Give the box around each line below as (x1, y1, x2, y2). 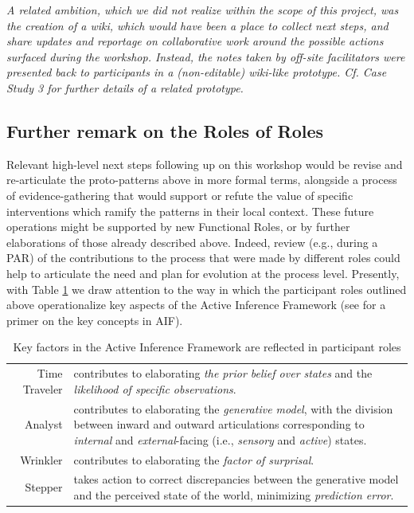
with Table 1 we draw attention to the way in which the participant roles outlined (6, 280, 407, 297)
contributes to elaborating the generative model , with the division (73, 400, 393, 417)
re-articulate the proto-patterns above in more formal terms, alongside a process (6, 171, 397, 188)
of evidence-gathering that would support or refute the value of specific (6, 186, 353, 203)
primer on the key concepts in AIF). (6, 311, 183, 328)
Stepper (25, 479, 63, 495)
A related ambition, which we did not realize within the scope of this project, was (6, 2, 399, 18)
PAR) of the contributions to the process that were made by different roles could (6, 249, 400, 266)
